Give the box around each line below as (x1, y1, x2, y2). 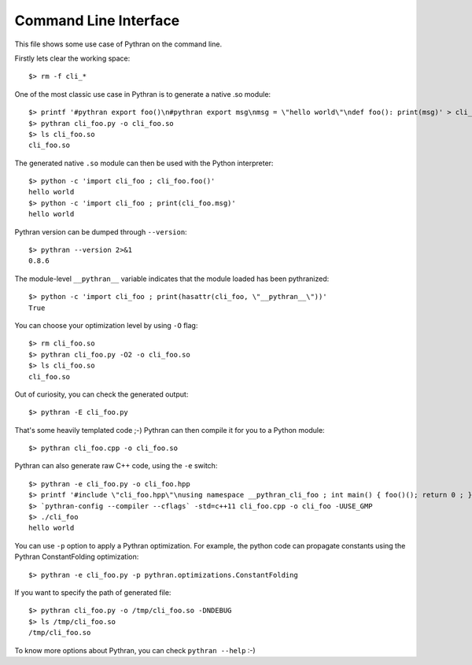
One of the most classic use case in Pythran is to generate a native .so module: (14, 89, 271, 98)
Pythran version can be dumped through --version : (14, 227, 188, 236)
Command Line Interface (14, 12, 180, 29)
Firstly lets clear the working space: (14, 54, 131, 63)
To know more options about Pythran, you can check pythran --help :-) (14, 645, 256, 655)
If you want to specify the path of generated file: (14, 588, 171, 597)
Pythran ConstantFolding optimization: (14, 552, 139, 562)
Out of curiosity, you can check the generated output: (14, 390, 189, 399)
